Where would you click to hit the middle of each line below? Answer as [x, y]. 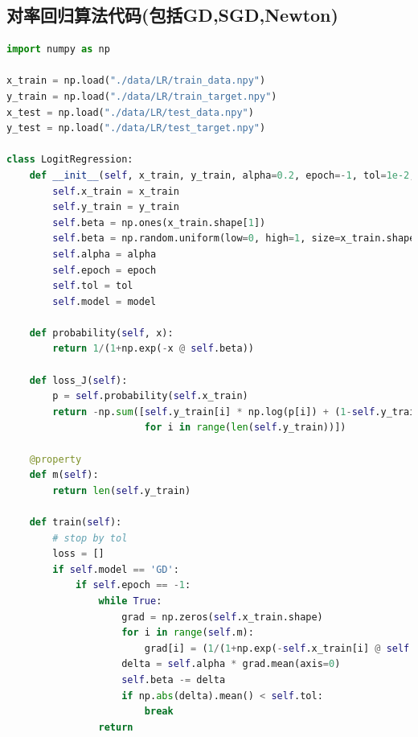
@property [55, 459]
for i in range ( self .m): [188, 633]
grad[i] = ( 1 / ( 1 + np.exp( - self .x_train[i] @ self [277, 648]
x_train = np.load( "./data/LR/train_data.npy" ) [136, 81]
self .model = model [104, 301]
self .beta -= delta [174, 679]
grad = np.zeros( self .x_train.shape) [222, 617]
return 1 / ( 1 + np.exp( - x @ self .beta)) [153, 349]
